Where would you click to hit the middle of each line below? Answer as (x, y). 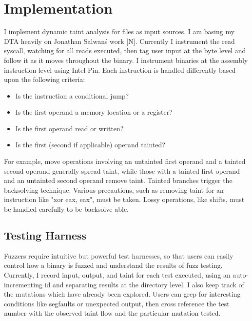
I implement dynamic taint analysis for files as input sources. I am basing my (119, 31)
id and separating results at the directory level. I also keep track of (144, 284)
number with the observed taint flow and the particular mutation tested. (112, 313)
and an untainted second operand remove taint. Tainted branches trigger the (118, 180)
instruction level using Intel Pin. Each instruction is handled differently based (120, 70)
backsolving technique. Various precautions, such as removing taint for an (114, 190)
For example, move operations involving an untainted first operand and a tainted (125, 161)
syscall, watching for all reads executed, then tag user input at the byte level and (125, 50)
